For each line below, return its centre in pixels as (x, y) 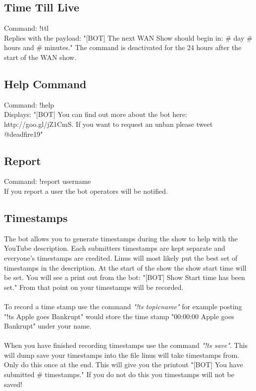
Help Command (45, 84)
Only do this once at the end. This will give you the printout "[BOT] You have (124, 364)
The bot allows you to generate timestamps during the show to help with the (121, 238)
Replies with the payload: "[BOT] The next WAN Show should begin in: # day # (128, 37)
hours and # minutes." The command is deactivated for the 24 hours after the (123, 47)
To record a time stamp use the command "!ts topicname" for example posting (123, 306)
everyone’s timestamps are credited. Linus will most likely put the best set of (121, 257)
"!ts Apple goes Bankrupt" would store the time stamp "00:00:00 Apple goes (119, 316)
